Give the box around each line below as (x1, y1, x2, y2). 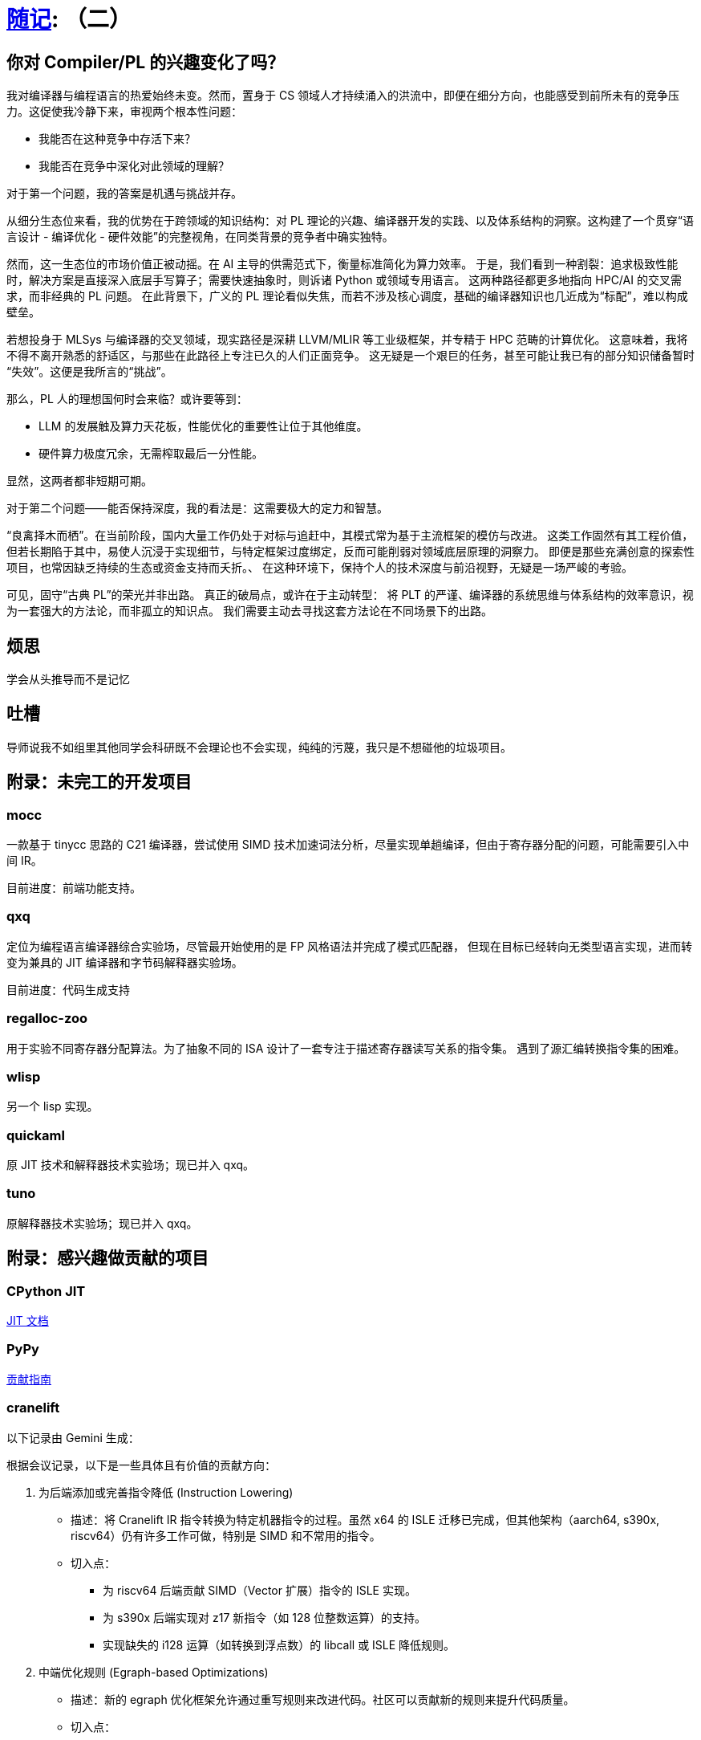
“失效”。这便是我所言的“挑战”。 (6, 365, 172, 379)
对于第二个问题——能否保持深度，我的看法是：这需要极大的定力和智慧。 (6, 501, 388, 515)
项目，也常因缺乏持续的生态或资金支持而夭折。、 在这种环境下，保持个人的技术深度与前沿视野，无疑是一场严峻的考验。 (6, 560, 633, 575)
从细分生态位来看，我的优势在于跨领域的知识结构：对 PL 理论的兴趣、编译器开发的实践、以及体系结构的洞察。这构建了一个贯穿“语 (6, 214, 694, 228)
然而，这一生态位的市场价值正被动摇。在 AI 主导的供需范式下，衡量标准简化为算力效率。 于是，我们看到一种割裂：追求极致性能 (6, 257, 679, 271)
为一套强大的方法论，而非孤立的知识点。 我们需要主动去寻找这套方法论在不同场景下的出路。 (6, 604, 492, 618)
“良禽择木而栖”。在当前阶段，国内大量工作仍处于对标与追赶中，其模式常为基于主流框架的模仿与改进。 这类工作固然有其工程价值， (6, 528, 694, 543)
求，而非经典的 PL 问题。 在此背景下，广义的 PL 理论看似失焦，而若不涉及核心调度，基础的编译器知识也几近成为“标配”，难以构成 (6, 289, 688, 304)
